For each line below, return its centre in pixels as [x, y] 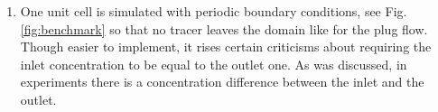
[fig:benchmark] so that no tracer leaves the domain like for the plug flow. [224, 28]
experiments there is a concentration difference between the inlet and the [222, 82]
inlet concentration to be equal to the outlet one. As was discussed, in [214, 64]
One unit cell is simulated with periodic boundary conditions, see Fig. [214, 11]
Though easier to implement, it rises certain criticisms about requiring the [226, 47]
